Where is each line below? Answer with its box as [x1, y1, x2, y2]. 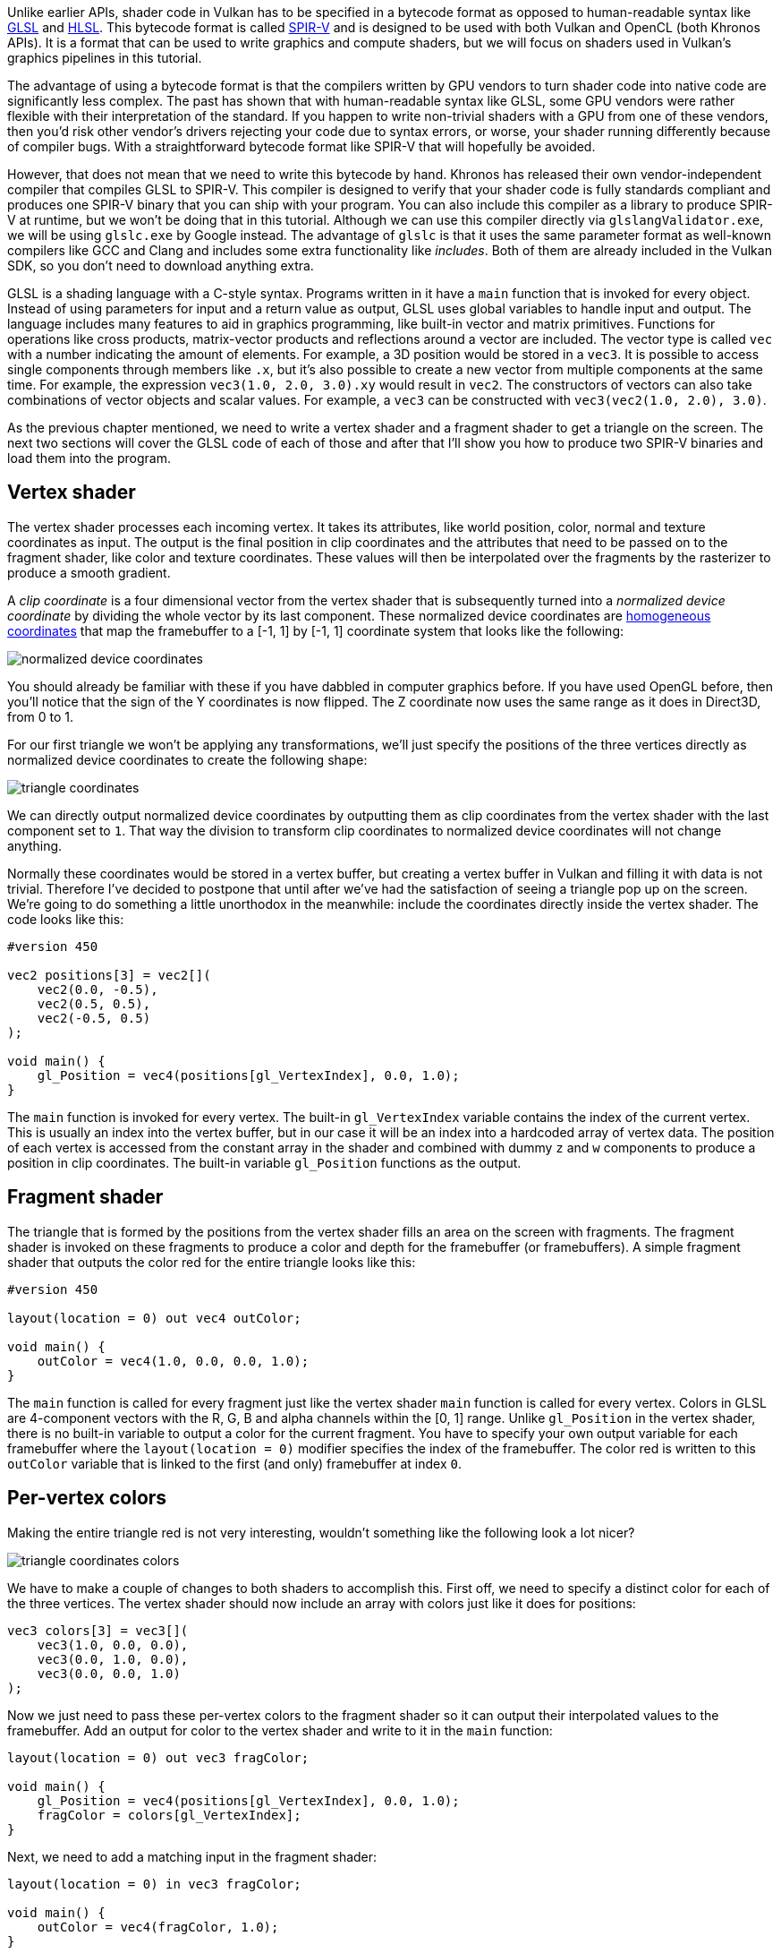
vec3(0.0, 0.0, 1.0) [37, 1666, 181, 1681]
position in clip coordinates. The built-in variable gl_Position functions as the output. [7, 1154, 522, 1170]
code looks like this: [7, 911, 124, 927]
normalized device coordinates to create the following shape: [7, 751, 368, 767]
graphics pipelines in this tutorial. [7, 50, 202, 65]
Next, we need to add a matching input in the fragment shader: [7, 1848, 378, 1864]
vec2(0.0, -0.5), [37, 981, 158, 997]
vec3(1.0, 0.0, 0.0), [37, 1637, 189, 1652]
